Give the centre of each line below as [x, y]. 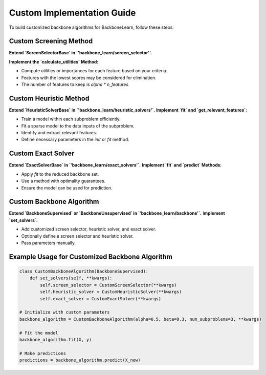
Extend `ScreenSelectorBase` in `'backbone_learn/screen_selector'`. [81, 53]
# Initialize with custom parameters [65, 312]
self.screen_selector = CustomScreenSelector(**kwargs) [108, 285]
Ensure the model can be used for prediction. [67, 187]
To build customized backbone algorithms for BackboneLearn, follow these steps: [91, 27]
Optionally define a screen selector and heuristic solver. [78, 236]
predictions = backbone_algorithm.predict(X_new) [80, 360]
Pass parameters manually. [48, 243]
